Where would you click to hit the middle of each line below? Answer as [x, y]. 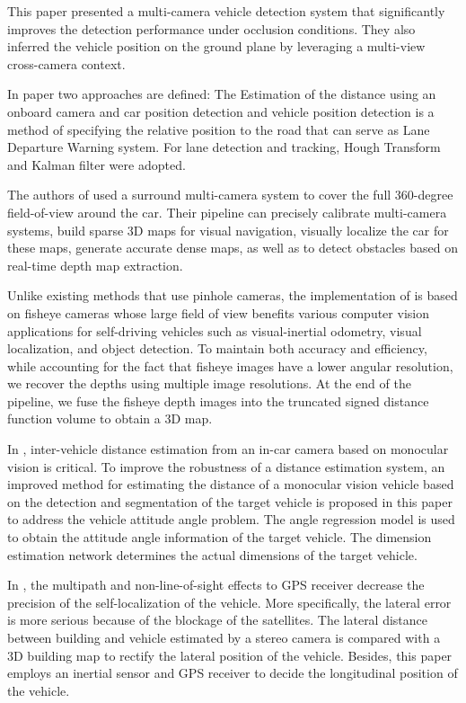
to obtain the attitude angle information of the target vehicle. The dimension [220, 537]
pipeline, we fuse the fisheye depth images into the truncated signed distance [218, 400]
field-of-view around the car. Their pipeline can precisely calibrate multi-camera [227, 212]
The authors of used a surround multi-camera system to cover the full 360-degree [230, 195]
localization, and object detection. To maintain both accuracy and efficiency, [217, 348]
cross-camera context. [66, 63]
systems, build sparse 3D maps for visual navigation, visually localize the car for [228, 230]
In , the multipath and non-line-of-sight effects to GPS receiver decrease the [216, 585]
